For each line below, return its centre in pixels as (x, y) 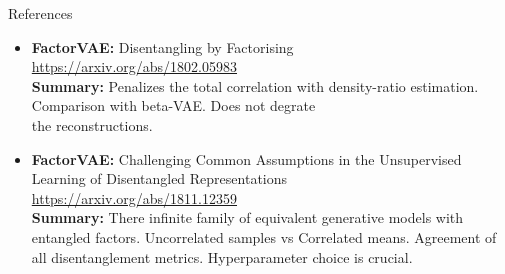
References (40, 13)
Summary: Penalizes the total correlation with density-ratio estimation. (255, 85)
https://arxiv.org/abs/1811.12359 (134, 197)
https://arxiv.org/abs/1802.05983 (134, 66)
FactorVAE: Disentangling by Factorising (162, 46)
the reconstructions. (92, 124)
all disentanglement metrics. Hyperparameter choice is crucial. (222, 256)
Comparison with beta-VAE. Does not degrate (173, 105)
